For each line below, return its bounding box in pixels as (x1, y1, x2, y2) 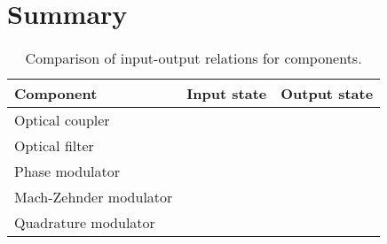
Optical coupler (14, 110, 110, 131)
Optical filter (14, 135, 94, 156)
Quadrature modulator (14, 212, 155, 233)
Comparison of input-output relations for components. (25, 48, 362, 69)
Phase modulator (14, 161, 121, 182)
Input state (186, 83, 267, 104)
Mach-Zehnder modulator (14, 187, 173, 208)
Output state (280, 83, 374, 104)
